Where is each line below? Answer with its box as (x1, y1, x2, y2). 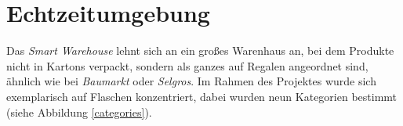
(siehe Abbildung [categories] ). (6, 103, 152, 120)
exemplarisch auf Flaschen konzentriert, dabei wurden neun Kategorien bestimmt (6, 88, 398, 104)
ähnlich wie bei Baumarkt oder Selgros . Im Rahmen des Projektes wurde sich (6, 73, 376, 89)
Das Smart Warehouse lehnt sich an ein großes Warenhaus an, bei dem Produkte (6, 42, 394, 59)
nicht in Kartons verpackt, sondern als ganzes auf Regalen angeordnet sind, (6, 57, 369, 74)
